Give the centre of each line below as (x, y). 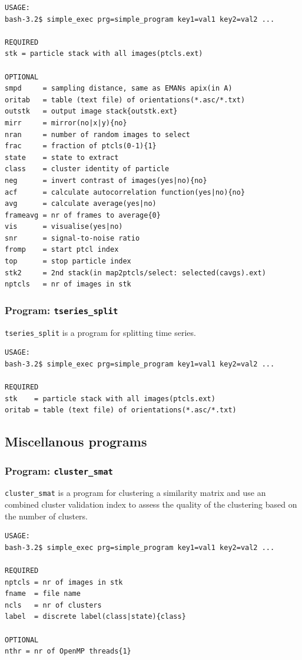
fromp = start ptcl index (62, 250)
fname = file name (43, 594)
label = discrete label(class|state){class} (95, 617)
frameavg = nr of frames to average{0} (83, 215)
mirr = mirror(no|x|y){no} (66, 123)
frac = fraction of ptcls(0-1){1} (81, 146)
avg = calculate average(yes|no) (81, 204)
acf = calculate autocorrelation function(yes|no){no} (125, 192)
